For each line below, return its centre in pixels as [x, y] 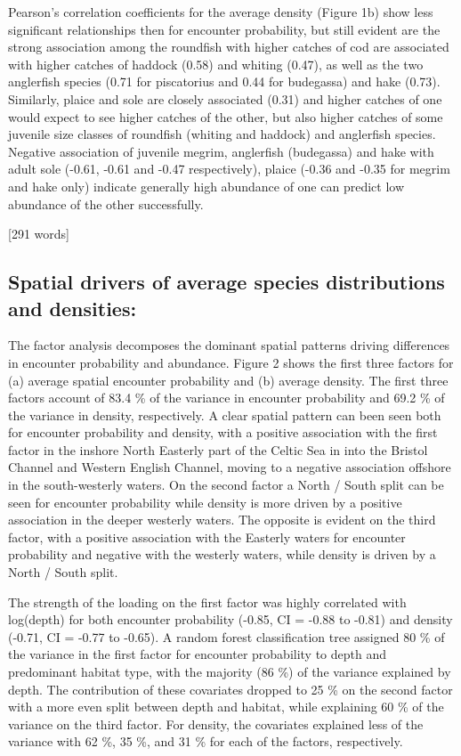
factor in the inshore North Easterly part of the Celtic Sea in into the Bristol [218, 449]
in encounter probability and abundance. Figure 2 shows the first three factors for [231, 362]
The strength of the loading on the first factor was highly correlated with [207, 602]
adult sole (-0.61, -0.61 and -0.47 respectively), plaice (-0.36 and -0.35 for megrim [229, 169]
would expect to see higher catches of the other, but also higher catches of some [226, 116]
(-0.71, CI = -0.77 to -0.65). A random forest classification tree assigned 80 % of [226, 636]
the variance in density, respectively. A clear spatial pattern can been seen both [225, 415]
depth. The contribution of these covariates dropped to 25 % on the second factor [230, 689]
